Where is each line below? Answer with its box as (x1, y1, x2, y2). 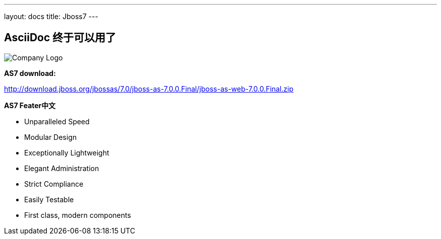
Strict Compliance (24, 179, 84, 188)
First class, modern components (24, 210, 131, 219)
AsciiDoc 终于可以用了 (4, 31, 116, 44)
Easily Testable (24, 195, 74, 204)
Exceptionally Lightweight (24, 148, 109, 157)
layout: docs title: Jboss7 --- (4, 12, 99, 21)
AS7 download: (4, 68, 56, 77)
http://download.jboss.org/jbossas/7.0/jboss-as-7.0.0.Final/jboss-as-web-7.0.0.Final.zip (4, 84, 293, 93)
